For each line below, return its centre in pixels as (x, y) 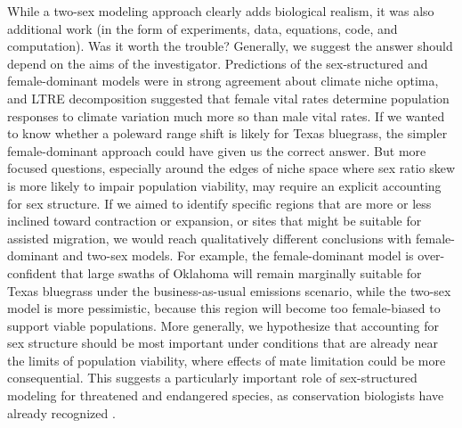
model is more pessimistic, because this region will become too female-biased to (224, 308)
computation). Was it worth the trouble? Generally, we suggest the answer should (230, 46)
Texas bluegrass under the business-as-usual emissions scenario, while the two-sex (229, 290)
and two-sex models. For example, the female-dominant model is (238, 255)
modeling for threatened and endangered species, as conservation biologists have (226, 395)
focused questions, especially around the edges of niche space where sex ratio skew (231, 168)
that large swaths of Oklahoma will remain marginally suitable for (241, 272)
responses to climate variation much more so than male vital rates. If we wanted (226, 115)
